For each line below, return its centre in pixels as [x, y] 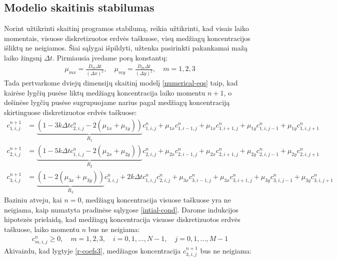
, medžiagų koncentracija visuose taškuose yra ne [156, 200]
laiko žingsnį [23, 57]
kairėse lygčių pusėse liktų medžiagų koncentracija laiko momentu [105, 92]
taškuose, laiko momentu [42, 229]
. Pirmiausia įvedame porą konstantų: [110, 57]
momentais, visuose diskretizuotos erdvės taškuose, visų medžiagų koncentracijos [127, 38]
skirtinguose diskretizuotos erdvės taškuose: [70, 112]
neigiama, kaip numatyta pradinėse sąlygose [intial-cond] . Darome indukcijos [121, 209]
